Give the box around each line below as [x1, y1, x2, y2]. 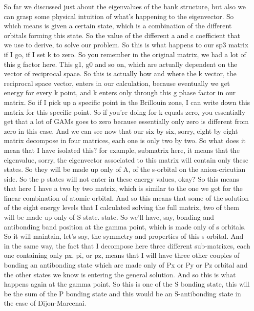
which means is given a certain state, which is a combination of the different [4, 21, 232, 31]
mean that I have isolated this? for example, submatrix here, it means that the [4, 145, 240, 155]
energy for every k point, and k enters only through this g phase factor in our [4, 87, 236, 98]
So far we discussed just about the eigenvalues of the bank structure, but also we [4, 1, 246, 11]
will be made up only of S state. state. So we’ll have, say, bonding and [4, 212, 214, 222]
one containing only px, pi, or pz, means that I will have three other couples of [4, 250, 240, 260]
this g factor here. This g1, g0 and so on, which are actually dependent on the [4, 59, 237, 69]
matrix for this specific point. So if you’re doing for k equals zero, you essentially [4, 106, 246, 117]
